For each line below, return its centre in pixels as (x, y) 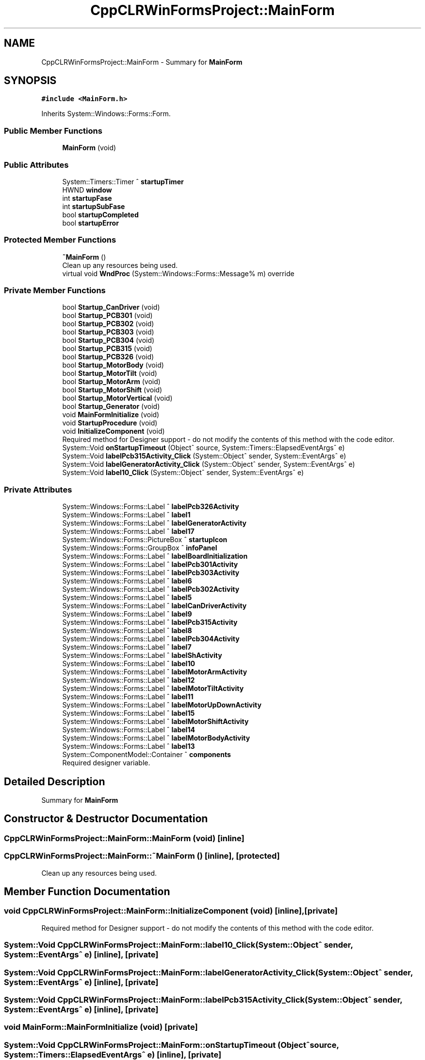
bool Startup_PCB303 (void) (108, 332)
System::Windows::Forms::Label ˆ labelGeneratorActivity (155, 523)
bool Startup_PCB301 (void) (107, 316)
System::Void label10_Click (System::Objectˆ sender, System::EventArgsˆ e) (183, 473)
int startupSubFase (94, 206)
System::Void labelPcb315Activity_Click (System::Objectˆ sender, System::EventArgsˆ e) (204, 456)
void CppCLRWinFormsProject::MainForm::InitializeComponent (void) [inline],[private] (171, 911)
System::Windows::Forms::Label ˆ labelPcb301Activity (150, 565)
